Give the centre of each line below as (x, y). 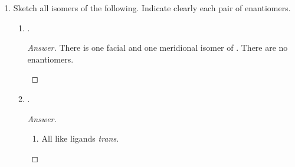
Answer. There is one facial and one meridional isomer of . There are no (158, 48)
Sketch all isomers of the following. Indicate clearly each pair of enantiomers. (152, 8)
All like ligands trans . (80, 138)
